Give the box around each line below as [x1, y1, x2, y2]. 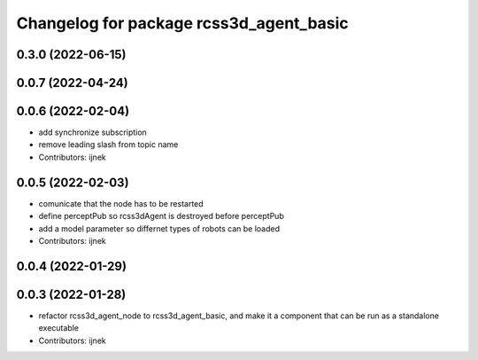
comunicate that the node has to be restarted [38, 198, 204, 208]
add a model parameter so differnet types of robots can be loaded [38, 223, 281, 234]
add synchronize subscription [38, 127, 148, 137]
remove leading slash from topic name [38, 139, 179, 150]
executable [38, 323, 80, 333]
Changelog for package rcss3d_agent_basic [16, 13, 349, 33]
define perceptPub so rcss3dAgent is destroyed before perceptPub [38, 211, 285, 222]
